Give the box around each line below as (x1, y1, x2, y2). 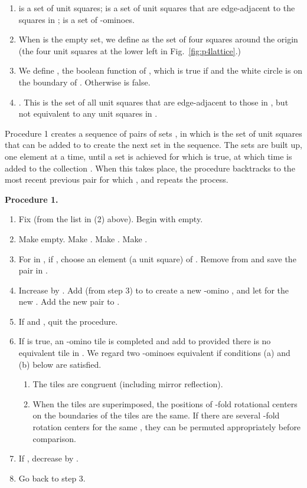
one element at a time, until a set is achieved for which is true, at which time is (5, 150, 292, 162)
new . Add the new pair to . (18, 295, 120, 308)
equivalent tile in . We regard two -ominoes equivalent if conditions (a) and (18, 347, 290, 359)
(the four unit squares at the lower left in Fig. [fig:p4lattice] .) (18, 44, 241, 57)
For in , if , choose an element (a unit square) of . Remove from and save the (18, 252, 296, 265)
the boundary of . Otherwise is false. (18, 75, 151, 88)
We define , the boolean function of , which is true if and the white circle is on (18, 64, 302, 77)
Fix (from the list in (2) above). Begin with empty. (18, 213, 203, 225)
